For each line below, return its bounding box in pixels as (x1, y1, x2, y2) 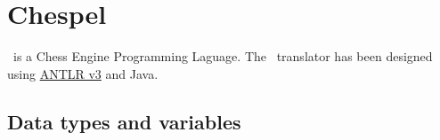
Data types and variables (7, 107, 241, 135)
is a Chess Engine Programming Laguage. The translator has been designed (12, 47, 433, 66)
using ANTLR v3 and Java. (7, 64, 159, 82)
